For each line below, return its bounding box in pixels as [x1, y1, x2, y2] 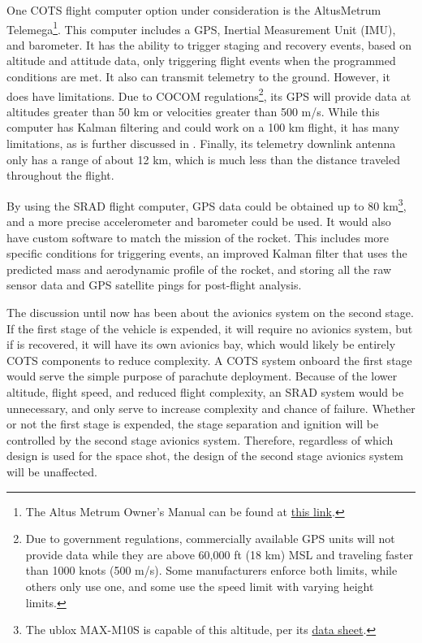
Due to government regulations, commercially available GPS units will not [25, 530, 395, 547]
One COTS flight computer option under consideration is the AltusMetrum [6, 2, 381, 18]
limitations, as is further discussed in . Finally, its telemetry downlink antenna [6, 135, 396, 152]
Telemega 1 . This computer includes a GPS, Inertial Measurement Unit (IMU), [6, 18, 396, 37]
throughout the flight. [6, 167, 114, 184]
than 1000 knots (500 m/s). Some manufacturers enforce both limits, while [25, 562, 398, 579]
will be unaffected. [6, 463, 97, 480]
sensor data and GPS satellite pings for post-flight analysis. [6, 276, 302, 293]
